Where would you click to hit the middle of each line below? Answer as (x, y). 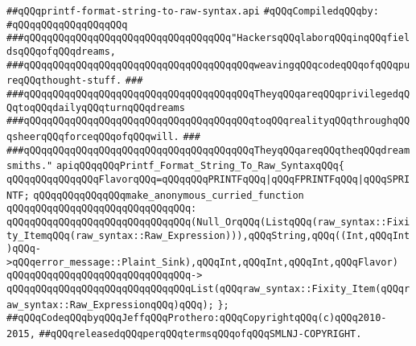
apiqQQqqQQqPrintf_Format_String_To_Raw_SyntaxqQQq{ (200, 166)
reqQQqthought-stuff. (64, 81)
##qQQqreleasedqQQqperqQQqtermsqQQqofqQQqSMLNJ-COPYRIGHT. (200, 334)
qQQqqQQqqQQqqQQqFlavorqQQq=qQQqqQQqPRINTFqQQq (136, 179)
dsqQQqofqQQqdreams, (62, 51)
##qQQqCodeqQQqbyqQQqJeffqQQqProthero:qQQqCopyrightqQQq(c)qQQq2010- (197, 318)
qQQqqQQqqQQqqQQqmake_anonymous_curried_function (169, 195)
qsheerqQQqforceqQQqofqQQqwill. (93, 136)
